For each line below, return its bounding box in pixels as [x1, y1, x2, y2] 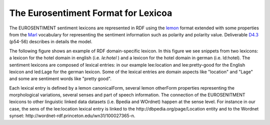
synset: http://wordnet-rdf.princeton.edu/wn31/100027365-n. [9, 113, 135, 119]
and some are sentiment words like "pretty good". [9, 76, 112, 82]
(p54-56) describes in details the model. [9, 39, 92, 45]
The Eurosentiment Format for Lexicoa [9, 7, 172, 18]
